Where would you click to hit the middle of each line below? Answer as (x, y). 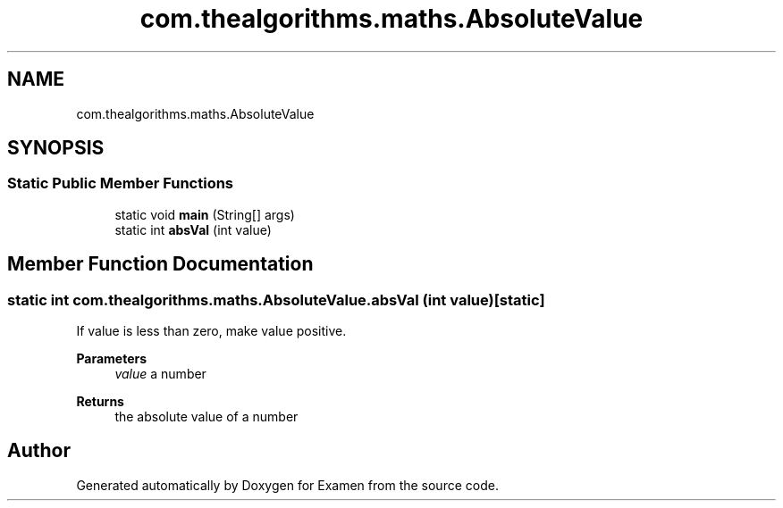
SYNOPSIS (56, 148)
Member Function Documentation (160, 264)
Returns (100, 402)
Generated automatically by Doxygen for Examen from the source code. (287, 485)
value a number (160, 374)
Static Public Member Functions (121, 183)
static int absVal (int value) (193, 229)
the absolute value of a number (206, 417)
